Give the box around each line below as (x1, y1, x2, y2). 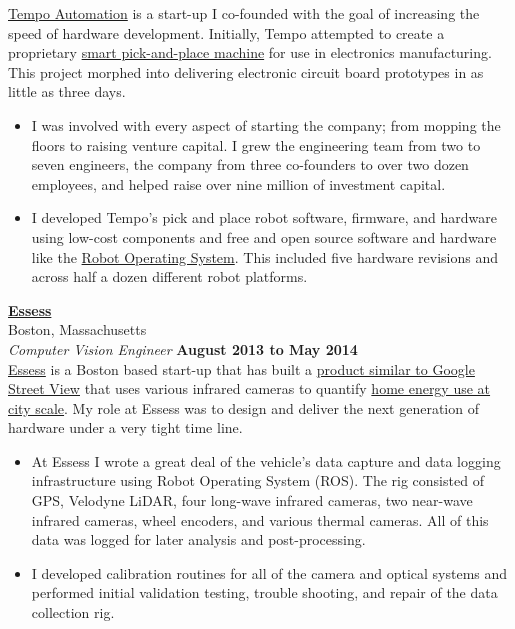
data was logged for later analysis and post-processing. (31, 529, 366, 550)
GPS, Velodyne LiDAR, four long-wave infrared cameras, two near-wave (31, 490, 473, 511)
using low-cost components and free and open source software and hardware (31, 226, 497, 247)
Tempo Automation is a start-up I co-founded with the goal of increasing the (8, 3, 480, 23)
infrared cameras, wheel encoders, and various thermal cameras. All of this (31, 509, 489, 530)
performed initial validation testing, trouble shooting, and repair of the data (31, 582, 498, 603)
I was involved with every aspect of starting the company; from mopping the (31, 114, 501, 135)
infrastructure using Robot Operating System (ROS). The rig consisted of (31, 470, 484, 491)
